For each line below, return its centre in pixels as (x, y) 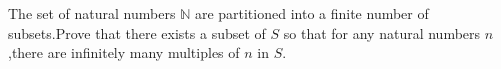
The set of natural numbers (92, 13)
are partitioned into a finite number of (311, 13)
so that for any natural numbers (382, 32)
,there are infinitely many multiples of (124, 52)
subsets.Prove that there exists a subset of (137, 32)
